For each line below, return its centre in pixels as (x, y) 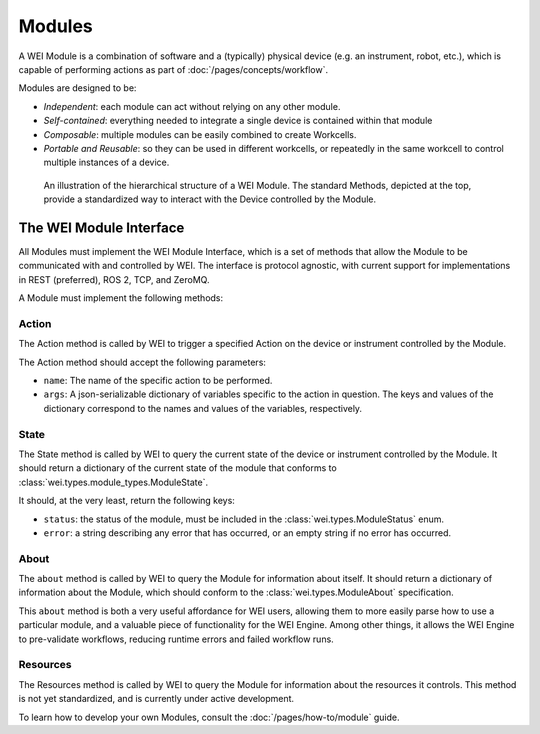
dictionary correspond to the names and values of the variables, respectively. (203, 408)
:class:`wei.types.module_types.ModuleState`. (113, 482)
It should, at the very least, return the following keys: (126, 501)
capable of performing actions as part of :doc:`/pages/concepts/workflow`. (173, 69)
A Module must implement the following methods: (121, 298)
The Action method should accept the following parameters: (142, 362)
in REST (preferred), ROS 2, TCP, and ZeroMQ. (114, 279)
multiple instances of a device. (106, 162)
